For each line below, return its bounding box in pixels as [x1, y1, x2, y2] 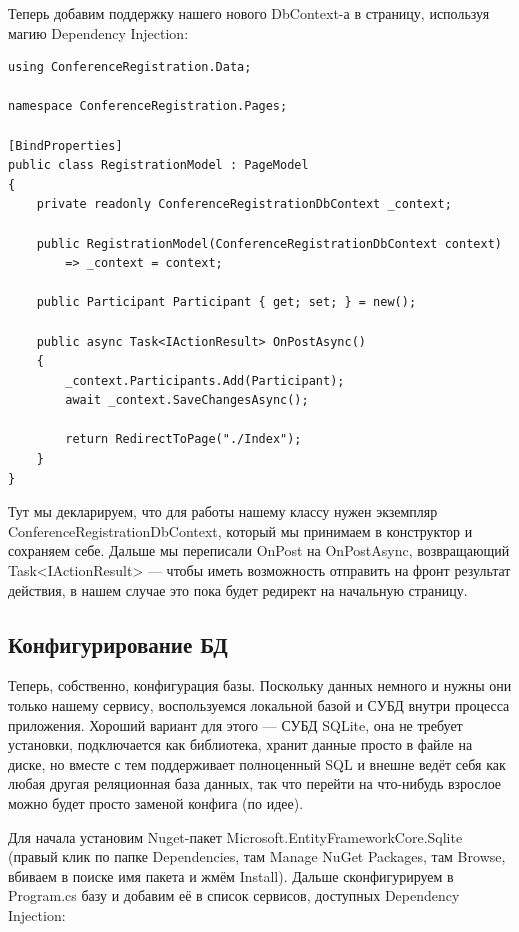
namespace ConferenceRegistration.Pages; [8, 99, 288, 114]
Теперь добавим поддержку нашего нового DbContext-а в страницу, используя [8, 3, 490, 23]
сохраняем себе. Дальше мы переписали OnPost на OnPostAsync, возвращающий [8, 540, 510, 561]
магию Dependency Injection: [8, 22, 189, 43]
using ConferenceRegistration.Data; [8, 60, 252, 75]
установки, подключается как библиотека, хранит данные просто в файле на [8, 734, 473, 755]
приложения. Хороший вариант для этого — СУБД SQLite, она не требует [8, 714, 463, 735]
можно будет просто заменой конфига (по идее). [8, 792, 304, 813]
